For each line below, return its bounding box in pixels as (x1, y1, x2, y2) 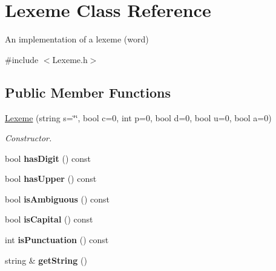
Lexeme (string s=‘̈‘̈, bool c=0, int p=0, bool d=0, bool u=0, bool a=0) (5, 111, 272, 124)
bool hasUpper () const (5, 172, 97, 185)
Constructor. (5, 132, 52, 144)
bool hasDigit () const (5, 152, 91, 164)
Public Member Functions (5, 82, 171, 101)
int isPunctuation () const (5, 233, 109, 246)
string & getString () (5, 253, 87, 266)
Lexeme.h (52, 53, 88, 65)
